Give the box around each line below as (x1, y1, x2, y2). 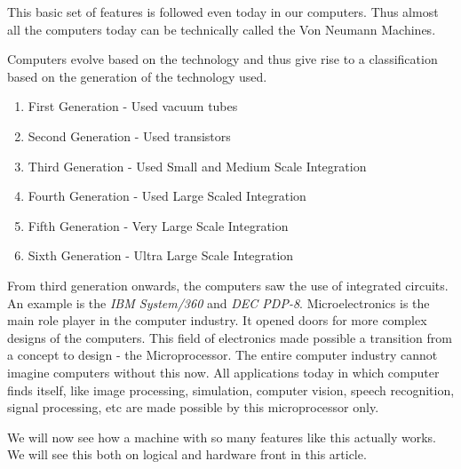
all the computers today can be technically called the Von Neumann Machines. (7, 20, 436, 38)
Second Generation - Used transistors (28, 126, 231, 145)
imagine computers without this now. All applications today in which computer (7, 362, 440, 381)
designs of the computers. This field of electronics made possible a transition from (7, 328, 452, 346)
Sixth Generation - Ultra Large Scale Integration (28, 246, 294, 265)
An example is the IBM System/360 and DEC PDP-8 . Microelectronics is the (7, 293, 430, 312)
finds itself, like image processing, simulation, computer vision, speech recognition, (7, 380, 455, 399)
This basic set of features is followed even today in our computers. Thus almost (7, 3, 439, 20)
